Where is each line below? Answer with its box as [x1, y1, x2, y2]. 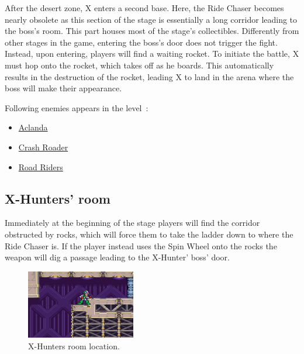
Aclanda [18, 121, 48, 133]
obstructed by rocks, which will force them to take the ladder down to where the [5, 228, 293, 240]
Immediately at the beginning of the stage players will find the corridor [5, 216, 260, 229]
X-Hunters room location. [28, 339, 120, 352]
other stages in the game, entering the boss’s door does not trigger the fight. [5, 36, 278, 48]
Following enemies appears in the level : [5, 101, 148, 114]
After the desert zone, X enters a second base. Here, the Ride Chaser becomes [5, 2, 284, 13]
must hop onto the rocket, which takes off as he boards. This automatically [5, 59, 274, 71]
